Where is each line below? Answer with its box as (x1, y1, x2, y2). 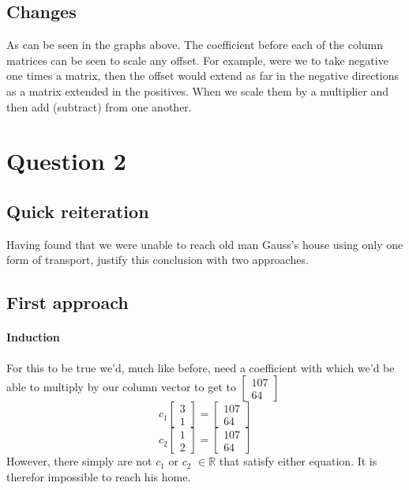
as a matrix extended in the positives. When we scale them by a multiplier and (6, 82, 389, 99)
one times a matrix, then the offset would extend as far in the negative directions (6, 67, 399, 84)
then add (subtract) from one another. (6, 98, 192, 115)
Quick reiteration (6, 198, 149, 223)
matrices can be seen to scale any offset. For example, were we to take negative (6, 51, 388, 68)
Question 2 (6, 145, 126, 177)
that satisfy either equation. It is (219, 453, 377, 469)
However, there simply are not (6, 453, 152, 469)
